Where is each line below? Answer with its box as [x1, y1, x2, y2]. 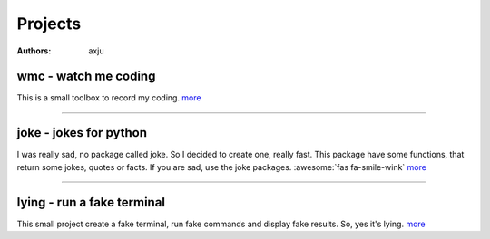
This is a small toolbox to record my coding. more [16, 92, 201, 103]
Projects [16, 14, 82, 33]
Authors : [16, 45, 52, 56]
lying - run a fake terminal [16, 195, 166, 210]
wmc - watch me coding [16, 69, 156, 84]
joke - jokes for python [16, 125, 148, 140]
